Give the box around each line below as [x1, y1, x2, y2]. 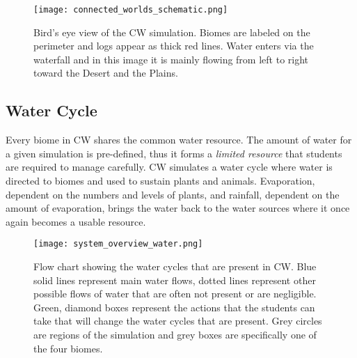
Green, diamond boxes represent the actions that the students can [33, 299, 315, 314]
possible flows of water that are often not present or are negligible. [33, 286, 317, 301]
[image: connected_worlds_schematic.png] [33, 5, 228, 15]
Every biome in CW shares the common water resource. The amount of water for [6, 132, 352, 147]
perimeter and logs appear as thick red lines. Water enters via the [33, 38, 314, 53]
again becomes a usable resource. [6, 214, 146, 228]
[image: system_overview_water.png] [33, 239, 203, 249]
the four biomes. [33, 341, 103, 355]
